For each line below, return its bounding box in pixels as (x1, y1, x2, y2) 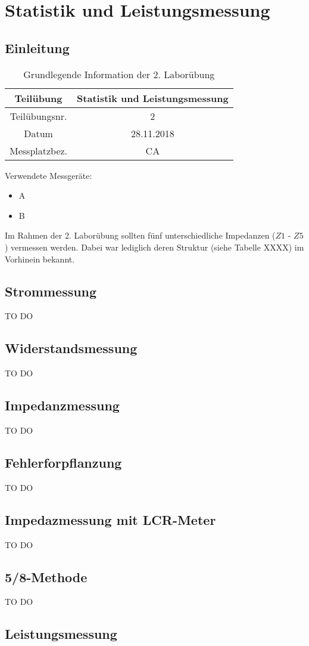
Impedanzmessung (5, 396, 120, 415)
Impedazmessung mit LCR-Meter (5, 510, 216, 528)
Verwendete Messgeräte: (5, 169, 92, 181)
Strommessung (5, 282, 97, 300)
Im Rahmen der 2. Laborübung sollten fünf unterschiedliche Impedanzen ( (5, 229, 276, 242)
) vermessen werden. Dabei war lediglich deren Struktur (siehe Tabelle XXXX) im (5, 240, 304, 253)
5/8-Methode (5, 567, 88, 586)
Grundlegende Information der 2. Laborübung (23, 67, 215, 81)
